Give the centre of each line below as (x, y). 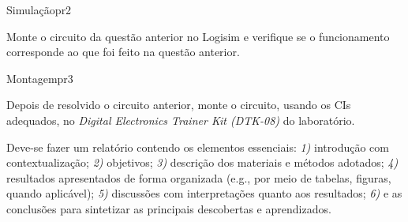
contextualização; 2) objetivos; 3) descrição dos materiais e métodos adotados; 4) (202, 162)
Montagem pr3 (40, 78)
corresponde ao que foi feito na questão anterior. (123, 52)
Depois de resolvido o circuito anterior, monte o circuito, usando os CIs (179, 105)
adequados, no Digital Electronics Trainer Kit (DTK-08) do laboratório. (181, 120)
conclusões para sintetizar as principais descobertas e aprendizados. (169, 208)
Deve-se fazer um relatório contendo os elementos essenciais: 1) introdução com (198, 147)
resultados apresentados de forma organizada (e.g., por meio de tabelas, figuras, (199, 177)
